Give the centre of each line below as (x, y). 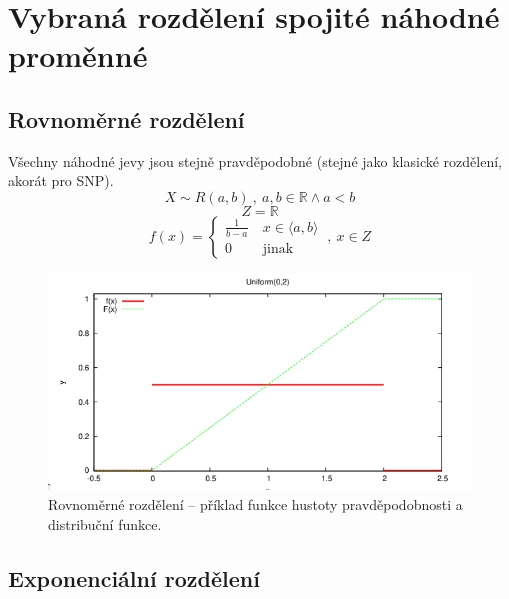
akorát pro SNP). (61, 180)
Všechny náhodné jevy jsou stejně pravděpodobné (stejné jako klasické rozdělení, (255, 160)
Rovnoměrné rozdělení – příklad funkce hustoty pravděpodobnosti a (255, 503)
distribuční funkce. (105, 523)
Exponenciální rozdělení (134, 577)
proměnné (78, 55)
